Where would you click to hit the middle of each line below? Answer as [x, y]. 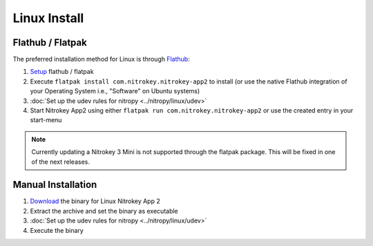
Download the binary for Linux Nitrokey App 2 [95, 201]
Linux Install [48, 18]
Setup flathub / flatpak [62, 72]
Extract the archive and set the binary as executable [104, 211]
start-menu [46, 120]
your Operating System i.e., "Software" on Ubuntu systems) [115, 91]
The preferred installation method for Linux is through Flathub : [101, 59]
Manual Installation [55, 185]
